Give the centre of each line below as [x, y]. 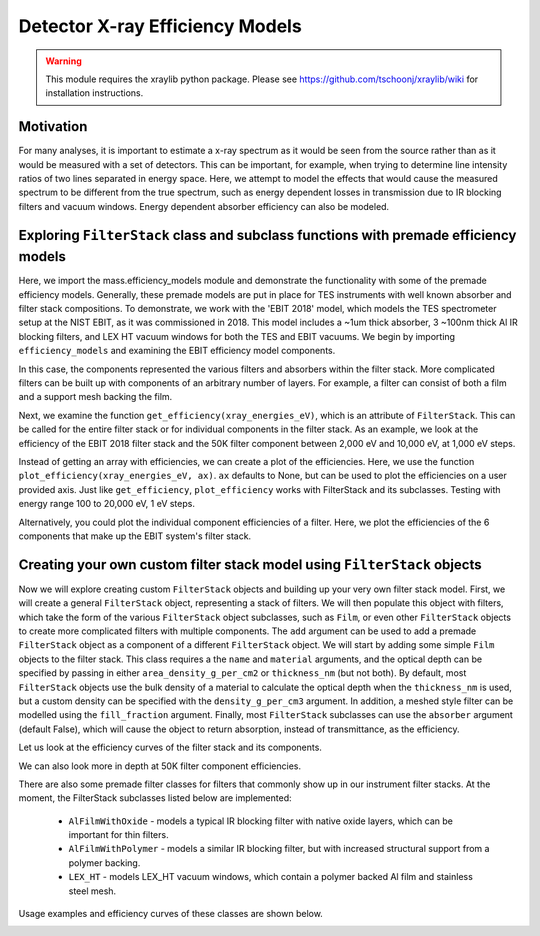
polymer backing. [104, 862]
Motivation [53, 126]
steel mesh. [92, 891]
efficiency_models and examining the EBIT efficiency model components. [177, 351]
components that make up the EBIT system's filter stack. [135, 536]
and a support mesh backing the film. [95, 397]
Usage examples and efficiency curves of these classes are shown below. [171, 914]
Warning [63, 61]
